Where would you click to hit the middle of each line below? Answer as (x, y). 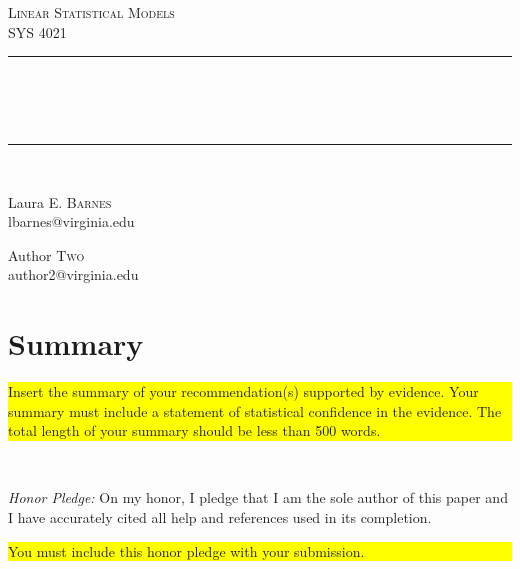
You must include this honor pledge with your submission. (186, 550)
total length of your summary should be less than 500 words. (194, 430)
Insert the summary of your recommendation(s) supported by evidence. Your (243, 391)
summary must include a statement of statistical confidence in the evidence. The (255, 410)
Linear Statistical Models (91, 12)
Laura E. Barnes (60, 201)
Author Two (46, 254)
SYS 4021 (37, 31)
